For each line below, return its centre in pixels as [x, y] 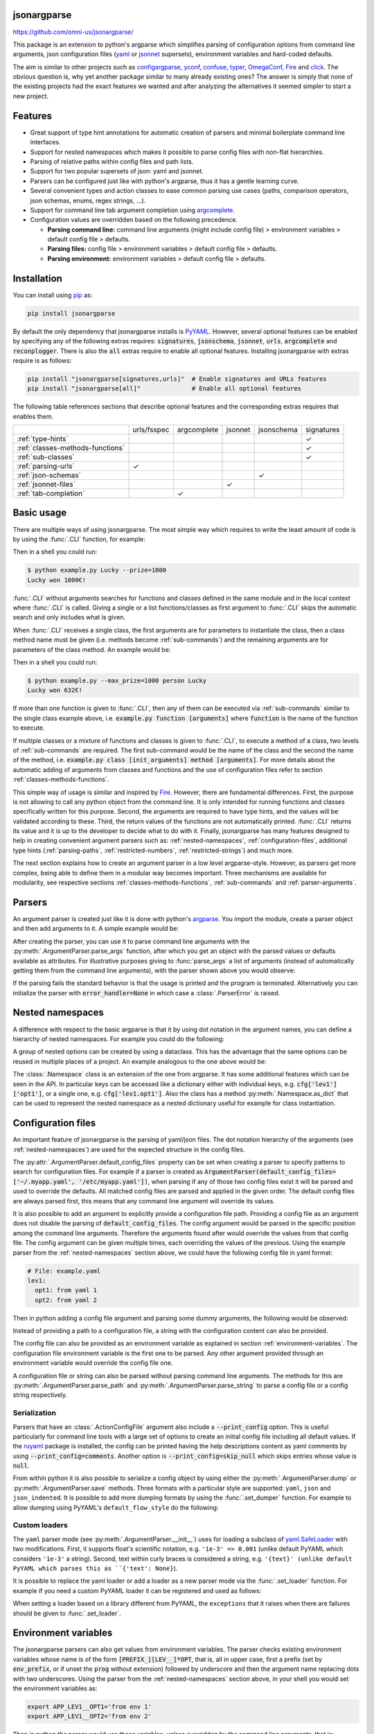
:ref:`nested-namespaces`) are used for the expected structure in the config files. [129, 1149]
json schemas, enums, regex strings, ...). [88, 200]
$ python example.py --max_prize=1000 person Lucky [117, 681]
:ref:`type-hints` [43, 439]
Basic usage [40, 513]
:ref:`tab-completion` [51, 494]
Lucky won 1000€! [57, 580]
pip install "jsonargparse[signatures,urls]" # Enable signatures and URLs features [177, 379]
